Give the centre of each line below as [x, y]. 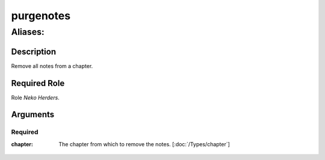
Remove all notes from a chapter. [52, 66]
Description [34, 51]
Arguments [33, 115]
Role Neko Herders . [35, 97]
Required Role [38, 83]
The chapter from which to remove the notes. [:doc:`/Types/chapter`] [144, 144]
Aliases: [28, 32]
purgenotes [41, 16]
